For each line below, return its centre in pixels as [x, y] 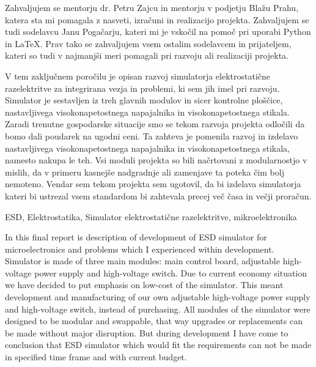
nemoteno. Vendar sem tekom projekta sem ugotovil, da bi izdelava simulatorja [153, 184]
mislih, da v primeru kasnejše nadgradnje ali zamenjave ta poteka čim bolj [145, 172]
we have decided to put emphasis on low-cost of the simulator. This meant [144, 285]
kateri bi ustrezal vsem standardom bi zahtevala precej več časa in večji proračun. [158, 195]
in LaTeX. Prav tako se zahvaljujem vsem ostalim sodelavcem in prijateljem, [148, 43]
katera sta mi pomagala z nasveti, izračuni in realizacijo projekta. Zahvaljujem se [157, 19]
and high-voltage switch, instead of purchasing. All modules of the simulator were [158, 309]
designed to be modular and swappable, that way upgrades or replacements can [154, 321]
